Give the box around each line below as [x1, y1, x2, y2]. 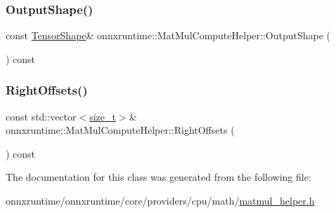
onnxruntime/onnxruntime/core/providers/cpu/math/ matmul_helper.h [6, 193, 315, 207]
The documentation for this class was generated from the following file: [6, 170, 311, 184]
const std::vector [6, 109, 77, 123]
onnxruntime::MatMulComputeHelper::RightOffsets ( [6, 123, 235, 137]
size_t [89, 109, 116, 123]
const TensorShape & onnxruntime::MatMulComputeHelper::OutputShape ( [6, 28, 330, 43]
